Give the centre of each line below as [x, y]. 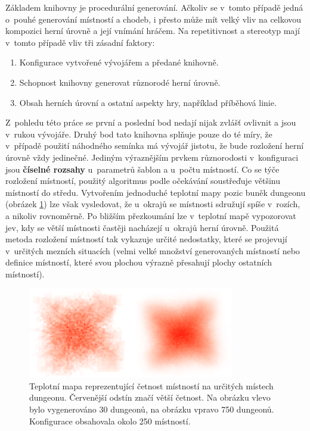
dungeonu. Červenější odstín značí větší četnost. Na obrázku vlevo [150, 397]
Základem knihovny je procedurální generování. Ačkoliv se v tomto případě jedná [154, 7]
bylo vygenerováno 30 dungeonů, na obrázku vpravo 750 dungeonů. [152, 409]
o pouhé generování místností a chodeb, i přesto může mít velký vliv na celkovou [154, 19]
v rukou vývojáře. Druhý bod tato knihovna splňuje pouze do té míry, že [139, 134]
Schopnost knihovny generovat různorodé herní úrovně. [120, 82]
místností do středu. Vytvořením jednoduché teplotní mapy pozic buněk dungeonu [156, 192]
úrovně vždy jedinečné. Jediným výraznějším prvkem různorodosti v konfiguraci [152, 157]
